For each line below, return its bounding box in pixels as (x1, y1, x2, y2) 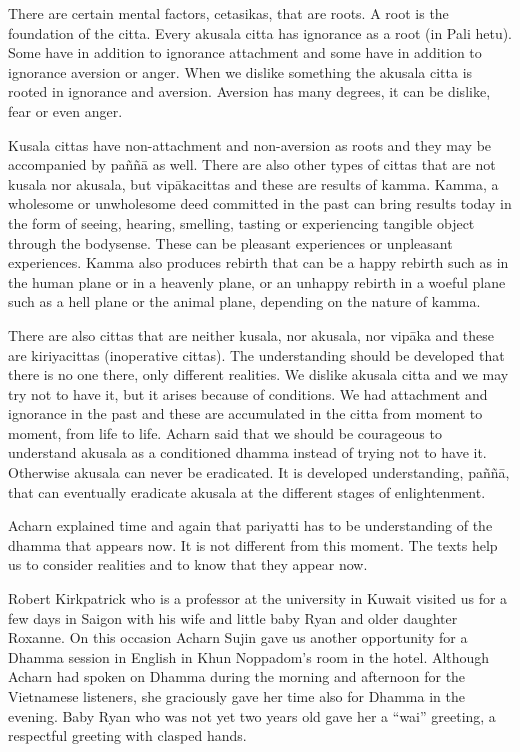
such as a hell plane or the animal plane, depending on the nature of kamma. (8, 291, 481, 312)
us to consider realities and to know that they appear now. (8, 554, 368, 575)
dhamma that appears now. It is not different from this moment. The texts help (8, 534, 498, 555)
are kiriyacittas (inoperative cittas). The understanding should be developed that (8, 344, 505, 365)
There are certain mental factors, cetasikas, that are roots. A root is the (8, 3, 449, 23)
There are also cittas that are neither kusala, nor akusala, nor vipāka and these (8, 324, 494, 345)
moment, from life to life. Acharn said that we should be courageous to (8, 422, 442, 443)
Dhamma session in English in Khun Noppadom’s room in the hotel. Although (8, 646, 490, 667)
